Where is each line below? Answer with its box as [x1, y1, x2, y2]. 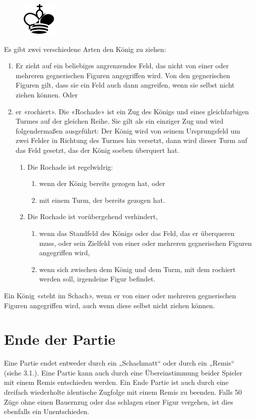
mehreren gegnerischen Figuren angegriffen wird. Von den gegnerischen [15, 70, 230, 80]
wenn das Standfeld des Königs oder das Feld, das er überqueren [39, 228, 235, 238]
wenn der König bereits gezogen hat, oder [39, 178, 165, 188]
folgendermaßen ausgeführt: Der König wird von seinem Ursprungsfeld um [15, 125, 241, 136]
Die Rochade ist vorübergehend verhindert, [27, 211, 158, 222]
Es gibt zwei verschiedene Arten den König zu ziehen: [4, 44, 166, 54]
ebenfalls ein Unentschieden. [4, 406, 89, 417]
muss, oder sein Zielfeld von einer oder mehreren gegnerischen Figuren [39, 237, 252, 248]
